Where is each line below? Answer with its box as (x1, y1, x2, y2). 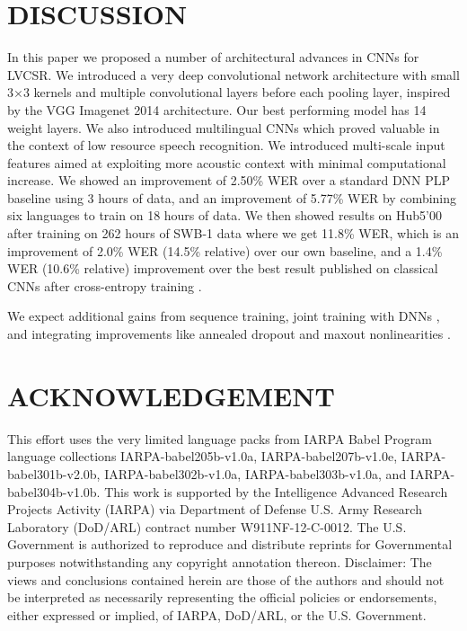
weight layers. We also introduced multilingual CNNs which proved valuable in (7, 118, 440, 137)
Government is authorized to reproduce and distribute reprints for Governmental (7, 535, 453, 554)
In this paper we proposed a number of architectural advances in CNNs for (7, 48, 419, 67)
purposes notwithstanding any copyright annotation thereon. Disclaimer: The (7, 552, 432, 571)
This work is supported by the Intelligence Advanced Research (104, 482, 448, 501)
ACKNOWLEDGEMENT (7, 377, 335, 413)
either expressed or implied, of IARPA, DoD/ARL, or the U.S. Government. (7, 605, 427, 624)
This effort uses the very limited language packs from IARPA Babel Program (7, 429, 432, 448)
